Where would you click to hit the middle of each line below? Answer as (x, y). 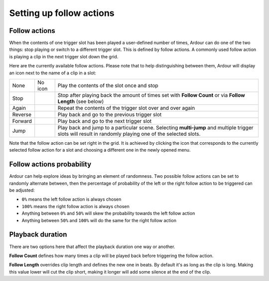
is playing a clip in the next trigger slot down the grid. (64, 56)
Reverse (22, 115)
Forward (22, 121)
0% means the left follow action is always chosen (71, 199)
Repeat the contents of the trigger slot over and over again (126, 108)
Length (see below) (81, 101)
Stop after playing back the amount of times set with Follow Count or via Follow (151, 95)
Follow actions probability (50, 164)
